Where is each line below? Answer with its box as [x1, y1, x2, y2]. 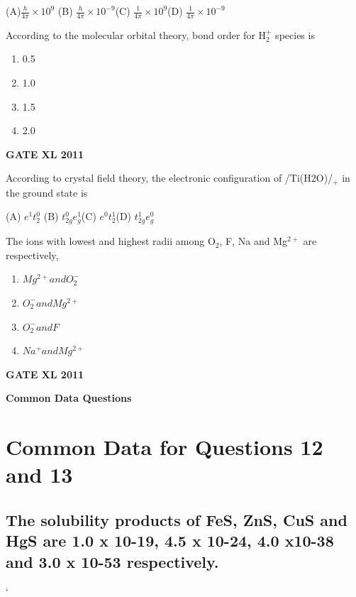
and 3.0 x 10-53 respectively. [6, 550, 219, 572]
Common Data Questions [6, 390, 132, 405]
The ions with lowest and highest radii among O [6, 234, 216, 248]
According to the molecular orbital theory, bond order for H [6, 27, 267, 42]
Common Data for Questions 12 [6, 432, 323, 461]
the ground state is [6, 185, 88, 199]
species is [275, 27, 315, 42]
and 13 [6, 460, 73, 489]
